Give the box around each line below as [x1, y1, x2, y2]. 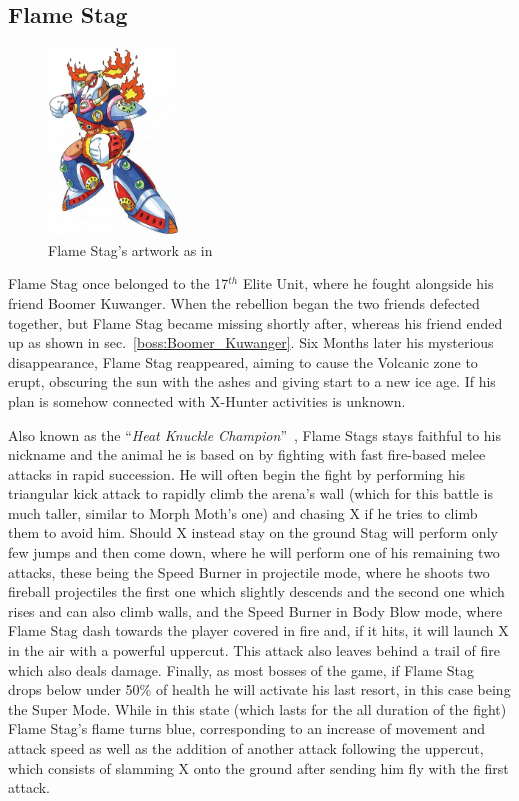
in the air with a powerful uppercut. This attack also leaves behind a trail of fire [8, 640, 500, 661]
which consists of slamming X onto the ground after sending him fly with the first [8, 757, 509, 778]
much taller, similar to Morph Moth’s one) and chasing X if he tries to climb [8, 502, 478, 523]
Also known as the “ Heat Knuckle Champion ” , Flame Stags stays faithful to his [8, 424, 501, 445]
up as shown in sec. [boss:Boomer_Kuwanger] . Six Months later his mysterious [8, 332, 494, 353]
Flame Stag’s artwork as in [48, 239, 213, 260]
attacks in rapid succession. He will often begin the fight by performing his [8, 463, 466, 484]
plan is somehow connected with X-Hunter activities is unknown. [8, 390, 406, 411]
